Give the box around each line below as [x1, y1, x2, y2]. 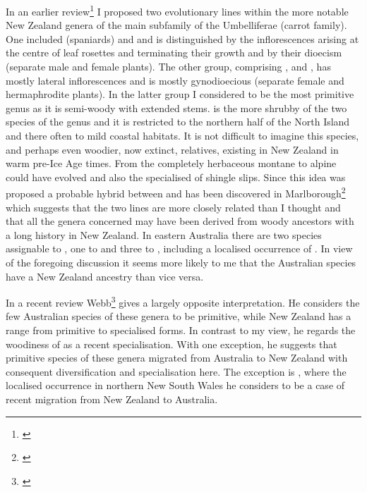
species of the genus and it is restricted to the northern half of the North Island [6, 114, 350, 129]
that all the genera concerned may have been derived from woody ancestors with [6, 214, 354, 228]
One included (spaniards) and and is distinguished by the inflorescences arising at [6, 31, 359, 46]
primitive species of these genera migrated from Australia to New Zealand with [6, 350, 348, 365]
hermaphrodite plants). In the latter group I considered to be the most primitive [6, 87, 354, 102]
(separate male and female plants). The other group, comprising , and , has [6, 59, 331, 74]
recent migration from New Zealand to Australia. [6, 392, 218, 406]
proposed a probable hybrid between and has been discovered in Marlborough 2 [6, 184, 346, 201]
